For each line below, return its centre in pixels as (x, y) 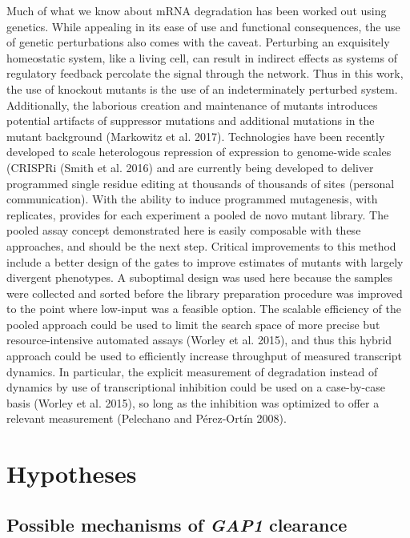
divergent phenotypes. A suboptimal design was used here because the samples (200, 277)
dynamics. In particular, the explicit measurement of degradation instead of (192, 371)
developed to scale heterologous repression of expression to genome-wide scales (199, 152)
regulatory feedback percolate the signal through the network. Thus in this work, (205, 73)
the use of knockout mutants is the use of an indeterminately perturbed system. (202, 88)
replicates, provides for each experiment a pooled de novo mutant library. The (198, 214)
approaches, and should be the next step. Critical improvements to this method (201, 245)
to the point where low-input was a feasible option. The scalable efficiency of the (204, 309)
